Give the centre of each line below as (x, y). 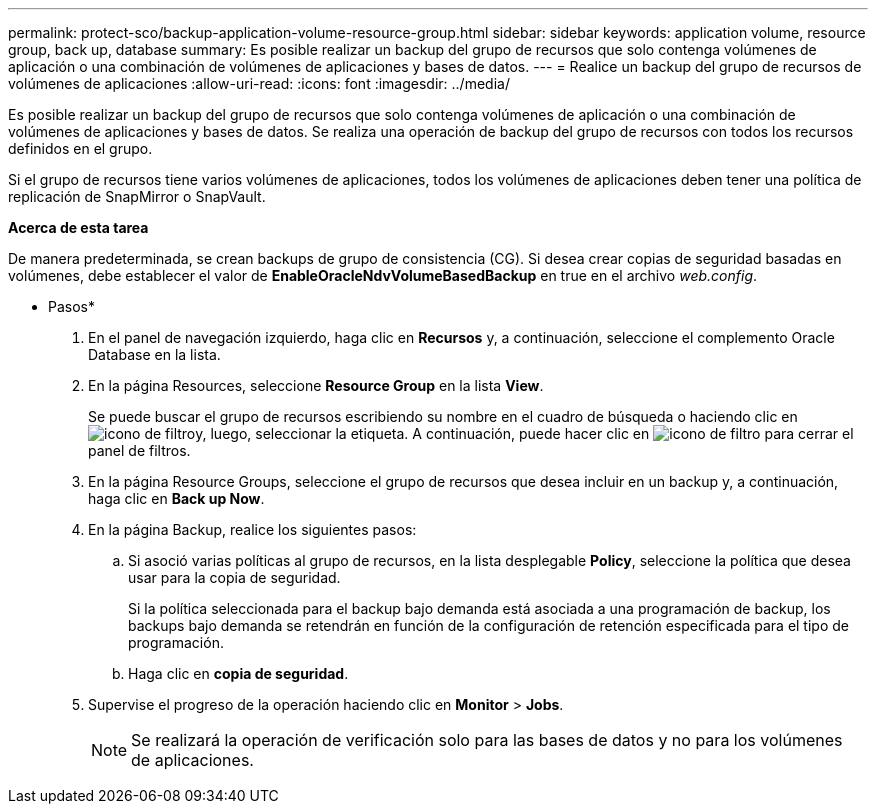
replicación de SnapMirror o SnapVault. (137, 196)
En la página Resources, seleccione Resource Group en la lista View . (316, 385)
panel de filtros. (139, 450)
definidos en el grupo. (80, 148)
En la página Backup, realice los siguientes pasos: (252, 529)
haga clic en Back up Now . (176, 498)
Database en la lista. (154, 354)
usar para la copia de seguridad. (234, 577)
